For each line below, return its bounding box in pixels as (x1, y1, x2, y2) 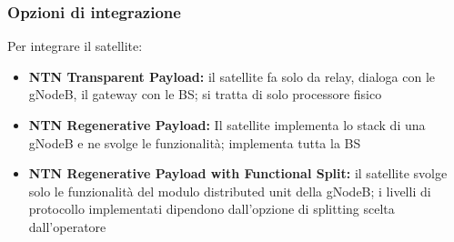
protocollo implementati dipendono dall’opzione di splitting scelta (28, 199, 395, 218)
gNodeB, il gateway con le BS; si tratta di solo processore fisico (28, 85, 382, 104)
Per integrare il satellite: (7, 36, 143, 55)
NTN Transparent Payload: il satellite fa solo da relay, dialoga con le (28, 66, 436, 86)
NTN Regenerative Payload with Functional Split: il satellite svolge (28, 164, 448, 183)
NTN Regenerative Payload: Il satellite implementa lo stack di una (28, 116, 426, 134)
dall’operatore (28, 217, 106, 236)
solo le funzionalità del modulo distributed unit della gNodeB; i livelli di (28, 181, 431, 200)
